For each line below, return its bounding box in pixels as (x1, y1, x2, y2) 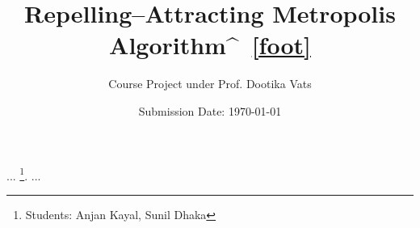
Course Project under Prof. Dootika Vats (108, 75, 312, 92)
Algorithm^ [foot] (109, 28, 311, 61)
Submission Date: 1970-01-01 (138, 102, 282, 119)
